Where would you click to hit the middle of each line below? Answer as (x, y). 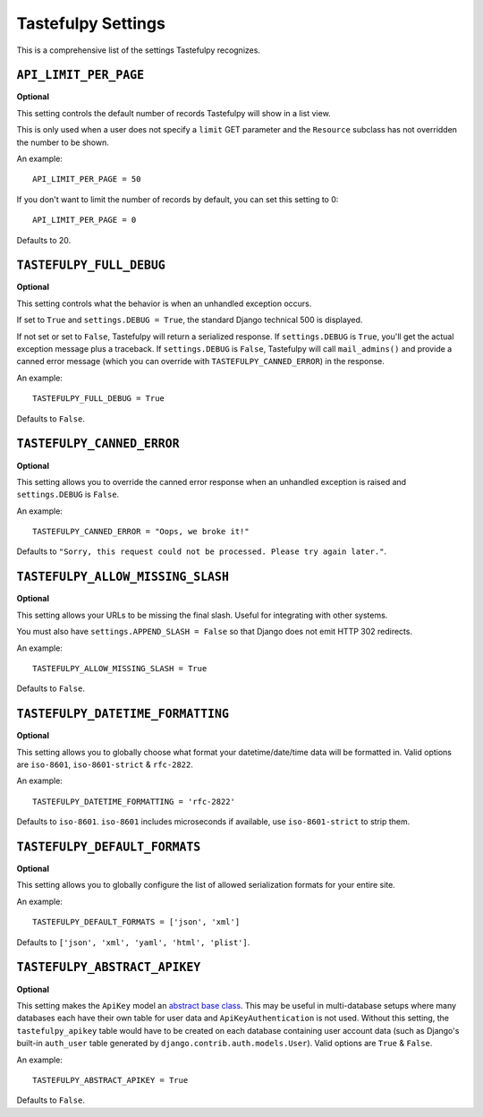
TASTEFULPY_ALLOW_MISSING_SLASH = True (120, 668)
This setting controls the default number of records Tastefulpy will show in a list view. (174, 113)
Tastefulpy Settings (91, 23)
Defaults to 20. (44, 240)
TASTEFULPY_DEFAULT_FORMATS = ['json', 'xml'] (136, 922)
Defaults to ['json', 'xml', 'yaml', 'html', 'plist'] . (133, 942)
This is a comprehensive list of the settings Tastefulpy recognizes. (139, 50)
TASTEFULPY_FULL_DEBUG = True (99, 399)
